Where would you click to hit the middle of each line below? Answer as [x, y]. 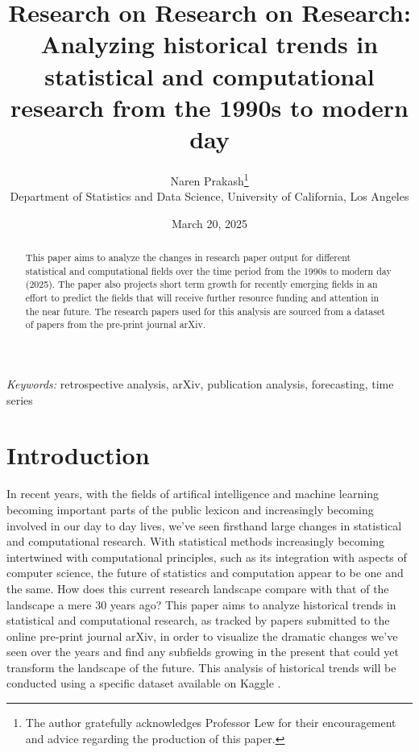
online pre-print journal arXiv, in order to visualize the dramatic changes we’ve [202, 636]
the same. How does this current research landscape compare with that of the [198, 588]
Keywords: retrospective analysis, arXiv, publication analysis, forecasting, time [200, 384]
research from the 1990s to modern [209, 107]
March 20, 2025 [209, 223]
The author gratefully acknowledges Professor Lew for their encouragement [211, 723]
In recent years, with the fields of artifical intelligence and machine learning [193, 494]
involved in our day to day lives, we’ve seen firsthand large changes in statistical [204, 525]
